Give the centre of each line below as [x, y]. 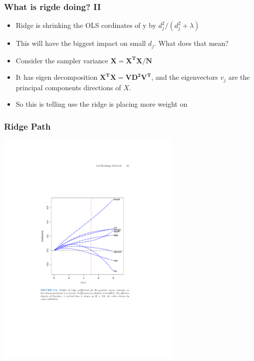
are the [239, 77]
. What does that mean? [191, 43]
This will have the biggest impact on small [81, 43]
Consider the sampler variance [62, 60]
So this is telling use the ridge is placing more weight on [102, 104]
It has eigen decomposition [57, 77]
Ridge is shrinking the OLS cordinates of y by [86, 25]
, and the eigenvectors [185, 77]
